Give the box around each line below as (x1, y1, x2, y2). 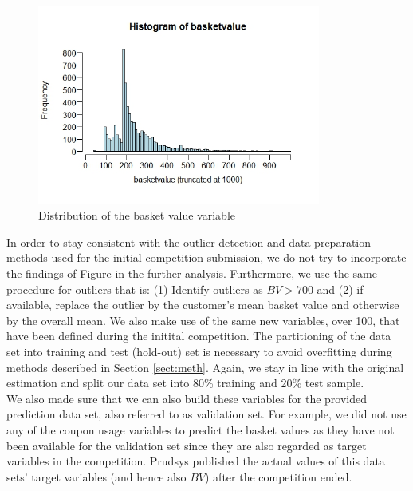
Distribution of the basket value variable (38, 207, 236, 224)
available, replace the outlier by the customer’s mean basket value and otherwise (6, 296, 399, 313)
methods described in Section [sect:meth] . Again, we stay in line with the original (6, 358, 404, 375)
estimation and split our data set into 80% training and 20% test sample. (6, 374, 364, 391)
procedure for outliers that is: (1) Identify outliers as (6, 280, 263, 297)
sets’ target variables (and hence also (6, 468, 187, 485)
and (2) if (317, 280, 364, 297)
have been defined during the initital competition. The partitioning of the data (6, 327, 391, 344)
